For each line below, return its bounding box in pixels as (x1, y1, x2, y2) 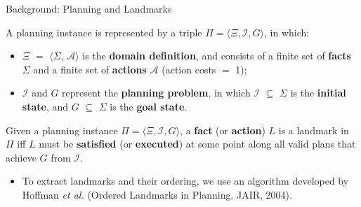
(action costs (162, 62, 216, 76)
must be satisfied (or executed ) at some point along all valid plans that (39, 136, 356, 151)
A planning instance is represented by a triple (6, 24, 202, 39)
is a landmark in (278, 122, 349, 137)
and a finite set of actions (33, 62, 147, 76)
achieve (6, 150, 37, 164)
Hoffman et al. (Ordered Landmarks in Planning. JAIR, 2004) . (22, 187, 292, 201)
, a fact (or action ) (180, 122, 265, 137)
